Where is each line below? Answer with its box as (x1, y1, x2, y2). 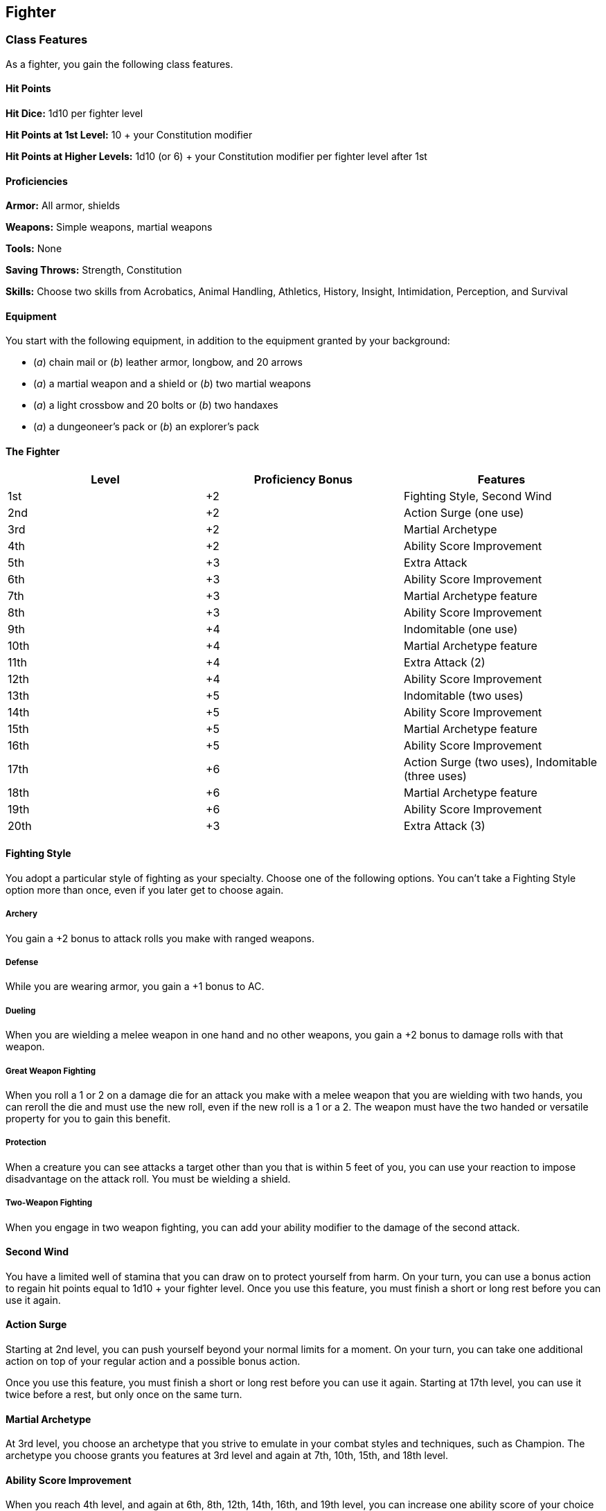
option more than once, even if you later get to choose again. (6, 883, 284, 896)
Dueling (6, 1005, 36, 1016)
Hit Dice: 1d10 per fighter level (6, 107, 143, 120)
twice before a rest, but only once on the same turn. (6, 1388, 242, 1401)
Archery (6, 909, 37, 919)
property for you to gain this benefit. (6, 1113, 171, 1125)
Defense (6, 957, 39, 968)
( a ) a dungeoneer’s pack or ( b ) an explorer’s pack (33, 421, 260, 433)
